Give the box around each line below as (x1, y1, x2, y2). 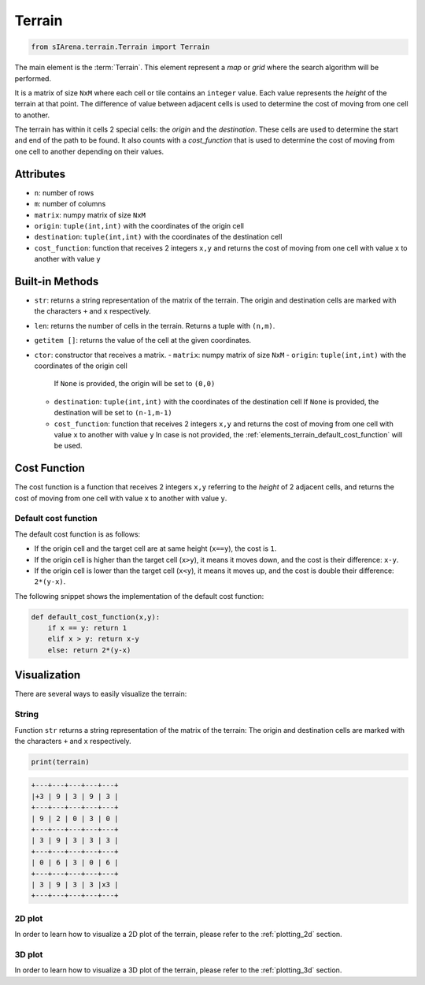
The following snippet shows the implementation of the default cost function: (14, 591, 264, 600)
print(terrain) (31, 757, 90, 766)
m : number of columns (34, 199, 106, 209)
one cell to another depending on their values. (14, 147, 164, 156)
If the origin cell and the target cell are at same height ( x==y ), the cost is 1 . (34, 544, 277, 553)
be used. (54, 441, 83, 451)
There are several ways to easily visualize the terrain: (14, 689, 187, 699)
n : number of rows (34, 188, 94, 197)
